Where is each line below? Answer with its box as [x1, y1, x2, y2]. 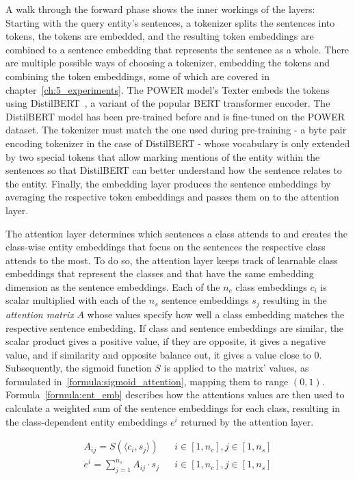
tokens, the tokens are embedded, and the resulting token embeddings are [5, 29, 314, 43]
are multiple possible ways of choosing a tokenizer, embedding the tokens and [5, 55, 330, 70]
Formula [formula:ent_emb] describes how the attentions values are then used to [5, 387, 345, 402]
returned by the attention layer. [181, 414, 314, 428]
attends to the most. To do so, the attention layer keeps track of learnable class [5, 253, 338, 267]
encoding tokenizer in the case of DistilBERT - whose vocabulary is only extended [5, 135, 350, 150]
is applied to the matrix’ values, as [163, 361, 309, 375]
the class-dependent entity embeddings [5, 414, 168, 428]
